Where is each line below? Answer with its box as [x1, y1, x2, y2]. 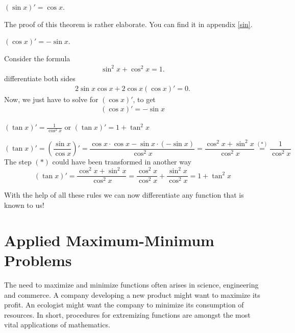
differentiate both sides [4, 73, 76, 83]
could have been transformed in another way [52, 156, 191, 167]
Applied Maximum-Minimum [4, 229, 214, 250]
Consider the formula [4, 53, 70, 63]
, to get [133, 93, 156, 104]
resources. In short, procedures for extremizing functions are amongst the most [4, 309, 251, 320]
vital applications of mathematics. [4, 319, 110, 330]
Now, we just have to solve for [4, 93, 99, 104]
